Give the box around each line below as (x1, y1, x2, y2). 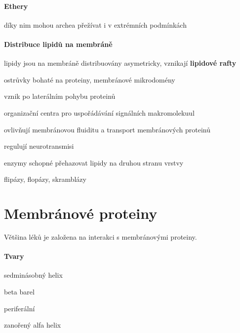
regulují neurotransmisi (4, 141, 74, 151)
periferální (4, 303, 35, 313)
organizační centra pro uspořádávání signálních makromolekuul (4, 107, 195, 118)
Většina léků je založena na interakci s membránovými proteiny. (4, 232, 197, 242)
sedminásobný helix (4, 270, 63, 280)
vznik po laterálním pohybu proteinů (4, 91, 116, 101)
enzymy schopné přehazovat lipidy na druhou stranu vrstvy (4, 157, 184, 167)
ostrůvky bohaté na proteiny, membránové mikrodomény (4, 74, 175, 84)
